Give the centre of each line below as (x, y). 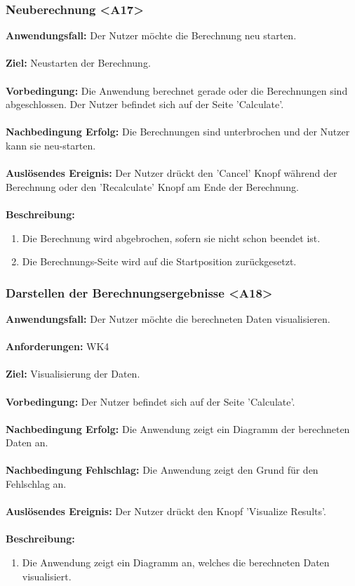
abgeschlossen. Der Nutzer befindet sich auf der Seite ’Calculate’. (145, 104)
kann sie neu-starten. (51, 145)
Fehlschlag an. (36, 484)
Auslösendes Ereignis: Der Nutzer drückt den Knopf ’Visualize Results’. (166, 511)
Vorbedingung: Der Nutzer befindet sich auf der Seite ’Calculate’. (150, 401)
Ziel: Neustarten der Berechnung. (78, 63)
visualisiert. (47, 576)
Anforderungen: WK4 (58, 346)
